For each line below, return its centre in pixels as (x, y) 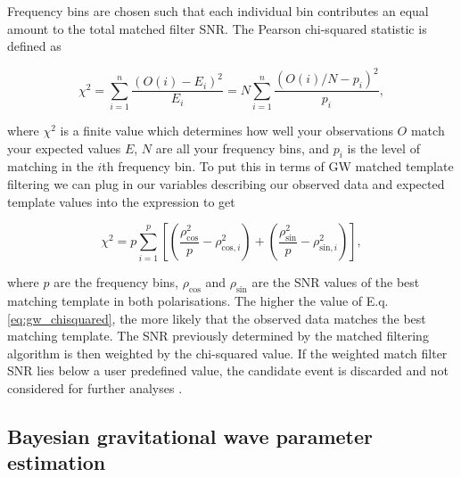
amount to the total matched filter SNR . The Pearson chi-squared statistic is (217, 28)
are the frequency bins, (116, 282)
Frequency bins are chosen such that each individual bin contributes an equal (218, 11)
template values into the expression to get (121, 201)
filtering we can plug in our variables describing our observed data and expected (226, 184)
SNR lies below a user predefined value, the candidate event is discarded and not (228, 370)
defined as (34, 46)
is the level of (383, 148)
